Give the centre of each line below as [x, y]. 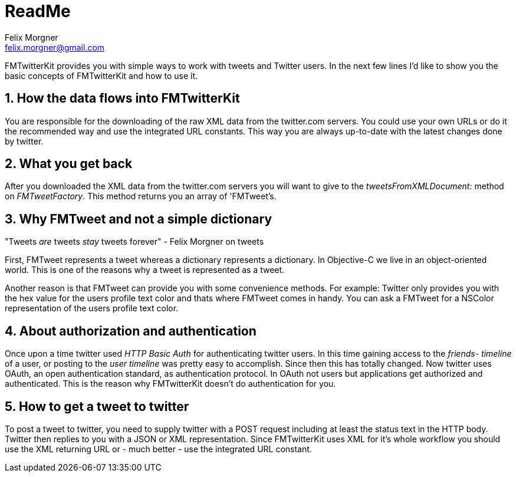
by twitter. [24, 141]
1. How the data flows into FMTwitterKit [122, 98]
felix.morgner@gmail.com [55, 47]
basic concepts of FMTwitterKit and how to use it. [101, 75]
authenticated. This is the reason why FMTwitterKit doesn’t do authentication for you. [170, 384]
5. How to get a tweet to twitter [97, 406]
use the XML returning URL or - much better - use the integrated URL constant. [158, 449]
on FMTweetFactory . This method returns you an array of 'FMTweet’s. [141, 196]
